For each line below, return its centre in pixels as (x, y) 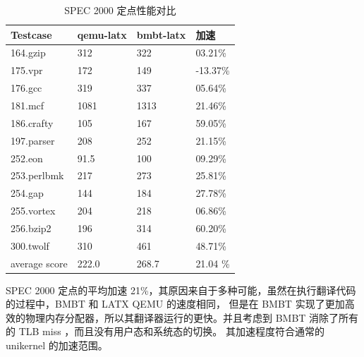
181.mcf (28, 105)
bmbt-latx (161, 34)
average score (39, 263)
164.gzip (28, 53)
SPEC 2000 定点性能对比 (120, 10)
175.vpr (27, 70)
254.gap (27, 193)
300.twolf (30, 245)
